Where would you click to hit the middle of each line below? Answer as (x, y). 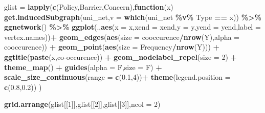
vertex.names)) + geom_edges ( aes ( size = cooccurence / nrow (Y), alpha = (122, 37)
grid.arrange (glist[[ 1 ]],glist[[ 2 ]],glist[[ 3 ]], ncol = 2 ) (82, 104)
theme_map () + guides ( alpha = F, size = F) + (83, 67)
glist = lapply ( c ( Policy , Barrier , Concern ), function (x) (89, 7)
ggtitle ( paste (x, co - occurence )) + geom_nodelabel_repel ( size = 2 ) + (121, 56)
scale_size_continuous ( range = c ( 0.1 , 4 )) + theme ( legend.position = (117, 77)
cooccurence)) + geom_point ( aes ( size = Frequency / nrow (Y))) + (112, 47)
